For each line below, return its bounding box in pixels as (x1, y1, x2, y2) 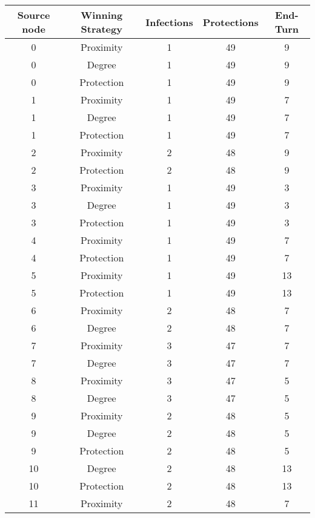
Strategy (81, 22, 122, 36)
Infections (145, 15, 193, 29)
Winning (81, 8, 123, 22)
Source (17, 8, 50, 22)
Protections (202, 15, 259, 29)
